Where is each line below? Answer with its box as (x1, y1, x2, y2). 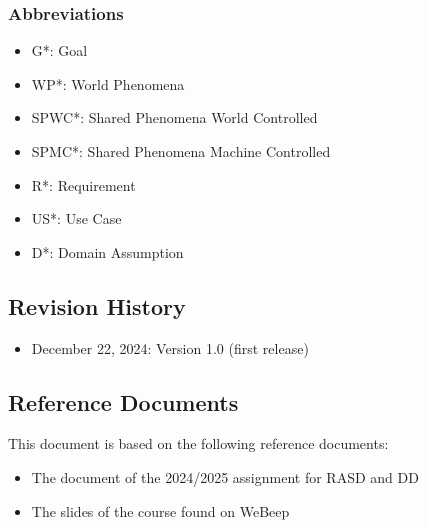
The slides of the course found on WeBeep (31, 500, 290, 521)
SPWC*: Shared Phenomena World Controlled (31, 107, 318, 128)
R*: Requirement (31, 174, 136, 195)
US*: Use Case (31, 208, 122, 229)
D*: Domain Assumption (31, 241, 184, 262)
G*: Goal (31, 40, 88, 61)
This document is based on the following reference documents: (8, 433, 389, 454)
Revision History (8, 290, 186, 321)
